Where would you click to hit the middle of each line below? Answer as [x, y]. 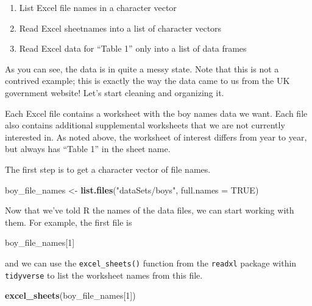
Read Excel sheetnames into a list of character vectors [120, 28]
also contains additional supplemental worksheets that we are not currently [145, 125]
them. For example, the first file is [69, 222]
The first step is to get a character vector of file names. [108, 169]
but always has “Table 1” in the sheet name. [88, 149]
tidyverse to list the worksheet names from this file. [104, 275]
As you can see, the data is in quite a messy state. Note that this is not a [142, 68]
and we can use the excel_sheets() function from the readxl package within [151, 263]
